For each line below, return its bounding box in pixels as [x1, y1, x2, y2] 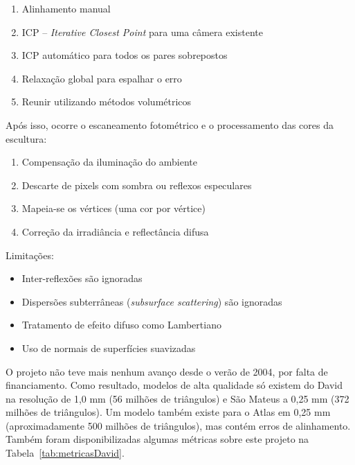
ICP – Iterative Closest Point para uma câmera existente [21, 24, 263, 39]
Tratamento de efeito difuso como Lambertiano [21, 317, 221, 332]
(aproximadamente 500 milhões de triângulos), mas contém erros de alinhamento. [6, 418, 351, 432]
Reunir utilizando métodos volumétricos [21, 94, 192, 109]
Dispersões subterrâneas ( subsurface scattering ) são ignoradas [21, 294, 282, 308]
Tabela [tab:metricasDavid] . [6, 446, 125, 460]
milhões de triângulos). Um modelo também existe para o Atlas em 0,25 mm [6, 405, 331, 419]
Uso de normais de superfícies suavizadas [21, 340, 196, 355]
